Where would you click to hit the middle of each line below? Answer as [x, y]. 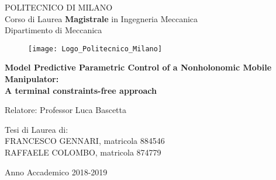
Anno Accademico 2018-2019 [56, 172]
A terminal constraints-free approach [81, 90]
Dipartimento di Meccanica [54, 30]
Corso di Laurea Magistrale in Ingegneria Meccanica [101, 18]
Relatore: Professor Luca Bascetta [65, 110]
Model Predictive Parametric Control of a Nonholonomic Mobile [138, 67]
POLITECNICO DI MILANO [59, 7]
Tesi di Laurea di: [37, 129]
